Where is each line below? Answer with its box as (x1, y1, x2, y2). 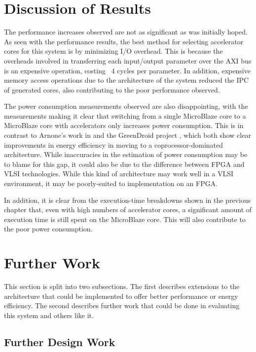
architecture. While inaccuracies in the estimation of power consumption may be (4, 149, 248, 160)
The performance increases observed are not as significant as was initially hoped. (4, 27, 248, 37)
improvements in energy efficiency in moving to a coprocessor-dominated (4, 139, 223, 150)
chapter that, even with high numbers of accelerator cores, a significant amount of (4, 204, 252, 215)
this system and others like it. (4, 310, 94, 320)
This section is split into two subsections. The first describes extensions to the (4, 281, 240, 291)
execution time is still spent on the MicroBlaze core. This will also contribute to (4, 214, 246, 224)
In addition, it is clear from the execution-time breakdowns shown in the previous (4, 194, 251, 205)
